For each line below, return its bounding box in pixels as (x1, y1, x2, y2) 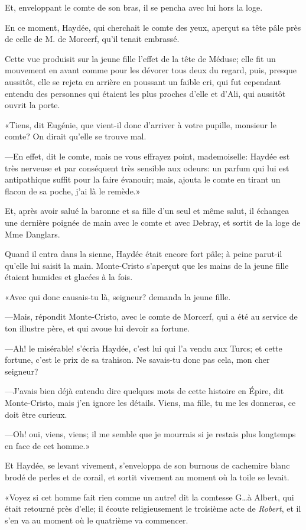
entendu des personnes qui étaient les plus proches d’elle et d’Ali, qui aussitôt (5, 87, 286, 99)
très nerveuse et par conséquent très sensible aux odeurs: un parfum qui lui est (5, 161, 289, 174)
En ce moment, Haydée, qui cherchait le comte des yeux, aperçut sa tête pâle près (5, 21, 301, 33)
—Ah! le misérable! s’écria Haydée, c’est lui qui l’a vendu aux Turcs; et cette (5, 342, 282, 354)
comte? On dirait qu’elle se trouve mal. (5, 130, 147, 142)
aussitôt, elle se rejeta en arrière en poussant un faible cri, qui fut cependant (5, 75, 281, 87)
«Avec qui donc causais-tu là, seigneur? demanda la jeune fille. (5, 290, 231, 303)
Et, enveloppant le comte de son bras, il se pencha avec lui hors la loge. (5, 1, 263, 13)
